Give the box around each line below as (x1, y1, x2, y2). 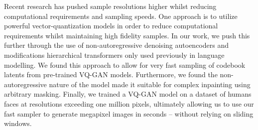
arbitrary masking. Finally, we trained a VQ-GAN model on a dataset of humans (4, 89, 252, 99)
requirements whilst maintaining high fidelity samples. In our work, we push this (4, 30, 250, 40)
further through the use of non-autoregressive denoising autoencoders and (4, 40, 229, 50)
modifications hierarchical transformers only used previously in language (4, 49, 225, 60)
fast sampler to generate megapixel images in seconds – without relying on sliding (4, 108, 254, 119)
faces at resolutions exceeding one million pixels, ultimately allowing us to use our (4, 98, 254, 109)
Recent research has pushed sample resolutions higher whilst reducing (4, 1, 217, 11)
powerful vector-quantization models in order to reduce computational (4, 20, 218, 31)
